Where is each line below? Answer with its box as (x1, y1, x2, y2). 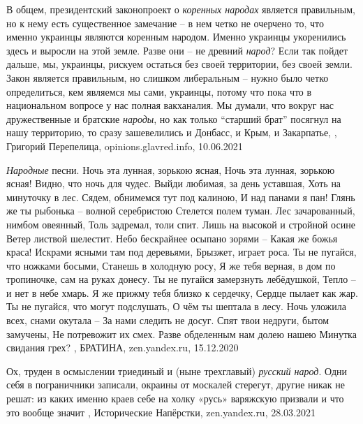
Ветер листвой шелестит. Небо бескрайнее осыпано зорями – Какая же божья (6, 231, 338, 245)
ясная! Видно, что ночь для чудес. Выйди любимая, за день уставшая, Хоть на (6, 176, 341, 191)
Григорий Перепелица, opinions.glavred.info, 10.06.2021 (6, 138, 243, 153)
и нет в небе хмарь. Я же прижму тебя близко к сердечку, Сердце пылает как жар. (6, 285, 358, 300)
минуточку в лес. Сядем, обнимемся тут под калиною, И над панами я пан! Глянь (6, 189, 355, 204)
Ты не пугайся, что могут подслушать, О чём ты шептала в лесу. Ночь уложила (6, 299, 346, 314)
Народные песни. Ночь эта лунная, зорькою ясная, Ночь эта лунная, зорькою (6, 162, 335, 177)
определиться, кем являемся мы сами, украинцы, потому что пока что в (6, 84, 312, 98)
